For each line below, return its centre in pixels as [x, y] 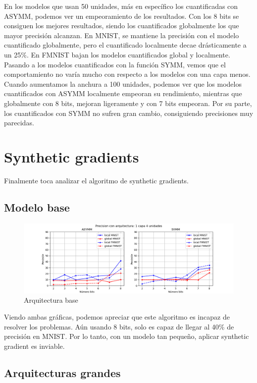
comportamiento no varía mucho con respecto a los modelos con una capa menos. [127, 74]
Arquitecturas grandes [62, 372]
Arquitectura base [51, 300]
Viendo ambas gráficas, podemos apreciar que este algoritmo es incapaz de [117, 317]
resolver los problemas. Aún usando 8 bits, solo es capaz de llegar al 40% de [119, 326]
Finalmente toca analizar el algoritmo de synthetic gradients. [97, 180]
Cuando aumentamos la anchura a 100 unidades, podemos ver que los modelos [123, 83]
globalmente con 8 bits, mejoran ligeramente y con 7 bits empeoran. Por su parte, [128, 103]
